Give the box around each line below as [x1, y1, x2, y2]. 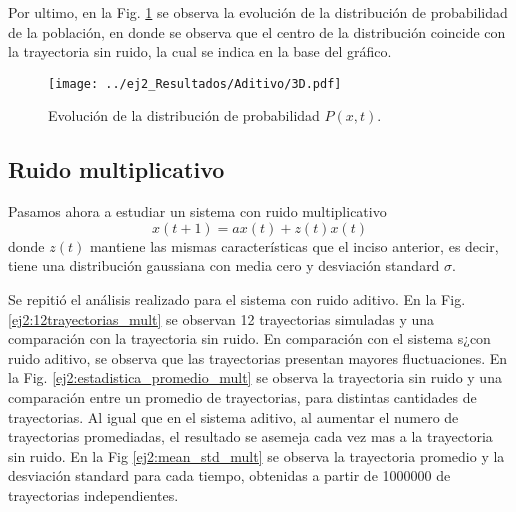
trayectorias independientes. [8, 484, 179, 505]
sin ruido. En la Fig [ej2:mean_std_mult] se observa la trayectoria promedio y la [8, 445, 505, 466]
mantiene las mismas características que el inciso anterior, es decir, [89, 235, 499, 256]
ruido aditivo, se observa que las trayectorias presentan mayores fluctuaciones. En [8, 347, 508, 368]
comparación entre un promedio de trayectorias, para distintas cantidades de [8, 386, 477, 407]
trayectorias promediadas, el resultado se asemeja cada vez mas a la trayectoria [8, 426, 493, 447]
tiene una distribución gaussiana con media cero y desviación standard [8, 255, 440, 276]
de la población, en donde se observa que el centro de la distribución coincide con [8, 21, 506, 42]
